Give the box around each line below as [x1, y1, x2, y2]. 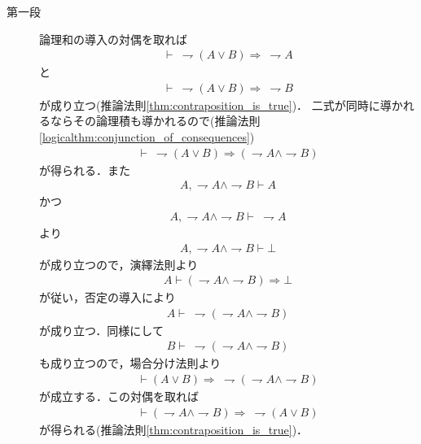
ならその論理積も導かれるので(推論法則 [50, 112, 261, 129]
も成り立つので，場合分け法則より [39, 355, 221, 372]
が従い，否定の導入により [39, 289, 176, 306]
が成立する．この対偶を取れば [39, 388, 199, 405]
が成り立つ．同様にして [39, 321, 164, 338]
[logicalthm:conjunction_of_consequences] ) [39, 128, 255, 146]
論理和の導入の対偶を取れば [39, 30, 187, 47]
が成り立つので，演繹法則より [39, 255, 199, 272]
